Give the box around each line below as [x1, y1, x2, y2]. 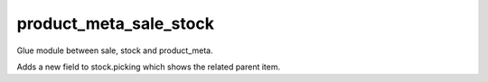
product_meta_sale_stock [16, 14, 214, 33]
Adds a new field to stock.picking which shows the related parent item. [16, 61, 280, 72]
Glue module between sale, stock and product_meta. [16, 45, 213, 56]
